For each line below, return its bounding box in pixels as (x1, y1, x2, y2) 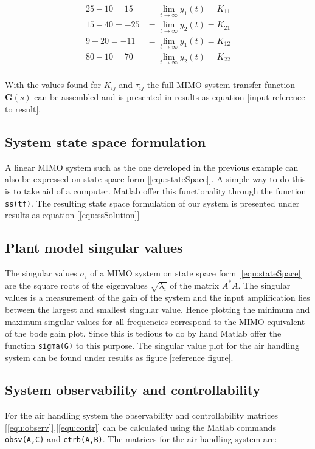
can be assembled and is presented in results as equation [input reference (34, 91, 305, 103)
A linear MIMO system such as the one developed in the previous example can (5, 160, 299, 173)
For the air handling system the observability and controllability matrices (5, 409, 279, 422)
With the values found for (5, 78, 102, 91)
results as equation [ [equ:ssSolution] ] (5, 208, 140, 221)
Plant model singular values (5, 238, 183, 257)
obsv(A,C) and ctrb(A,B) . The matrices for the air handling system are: (5, 433, 277, 445)
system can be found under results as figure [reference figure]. (5, 351, 234, 363)
